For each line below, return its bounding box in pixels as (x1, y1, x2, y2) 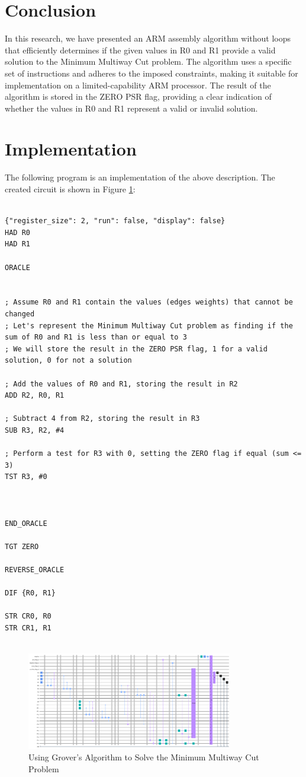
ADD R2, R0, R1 (5, 391, 65, 400)
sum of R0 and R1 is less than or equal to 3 (5, 333, 187, 342)
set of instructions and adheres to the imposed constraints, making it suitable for (5, 66, 298, 79)
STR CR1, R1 (5, 623, 51, 632)
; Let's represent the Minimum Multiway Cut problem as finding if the (5, 321, 293, 330)
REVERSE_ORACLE (5, 566, 65, 574)
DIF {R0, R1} (5, 589, 56, 598)
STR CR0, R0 (5, 612, 51, 621)
